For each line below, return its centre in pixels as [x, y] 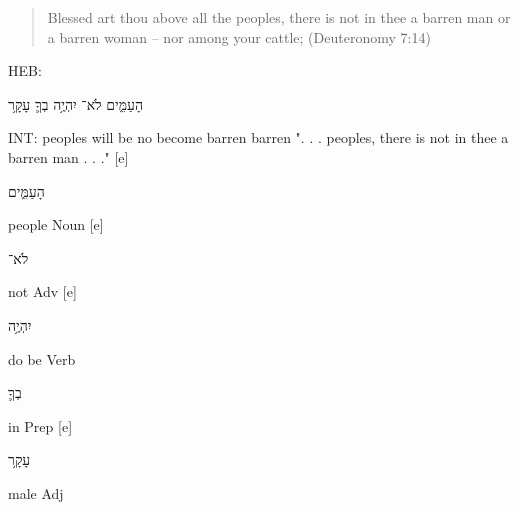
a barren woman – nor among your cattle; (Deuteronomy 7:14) [239, 36]
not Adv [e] [42, 291]
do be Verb [42, 358]
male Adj [36, 492]
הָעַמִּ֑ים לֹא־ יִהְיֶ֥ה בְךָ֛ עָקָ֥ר [76, 103]
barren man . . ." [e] [68, 156]
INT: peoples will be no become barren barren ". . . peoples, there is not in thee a [258, 137]
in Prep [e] [40, 425]
